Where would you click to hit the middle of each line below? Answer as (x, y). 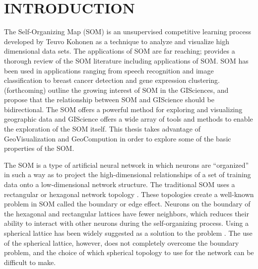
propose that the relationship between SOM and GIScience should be (109, 100)
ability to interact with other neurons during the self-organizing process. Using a (126, 223)
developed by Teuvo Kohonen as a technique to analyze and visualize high (117, 41)
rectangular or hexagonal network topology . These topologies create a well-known (129, 194)
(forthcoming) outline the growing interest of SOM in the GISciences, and (116, 90)
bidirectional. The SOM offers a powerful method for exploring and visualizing (123, 109)
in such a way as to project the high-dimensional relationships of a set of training (128, 174)
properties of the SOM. (39, 148)
